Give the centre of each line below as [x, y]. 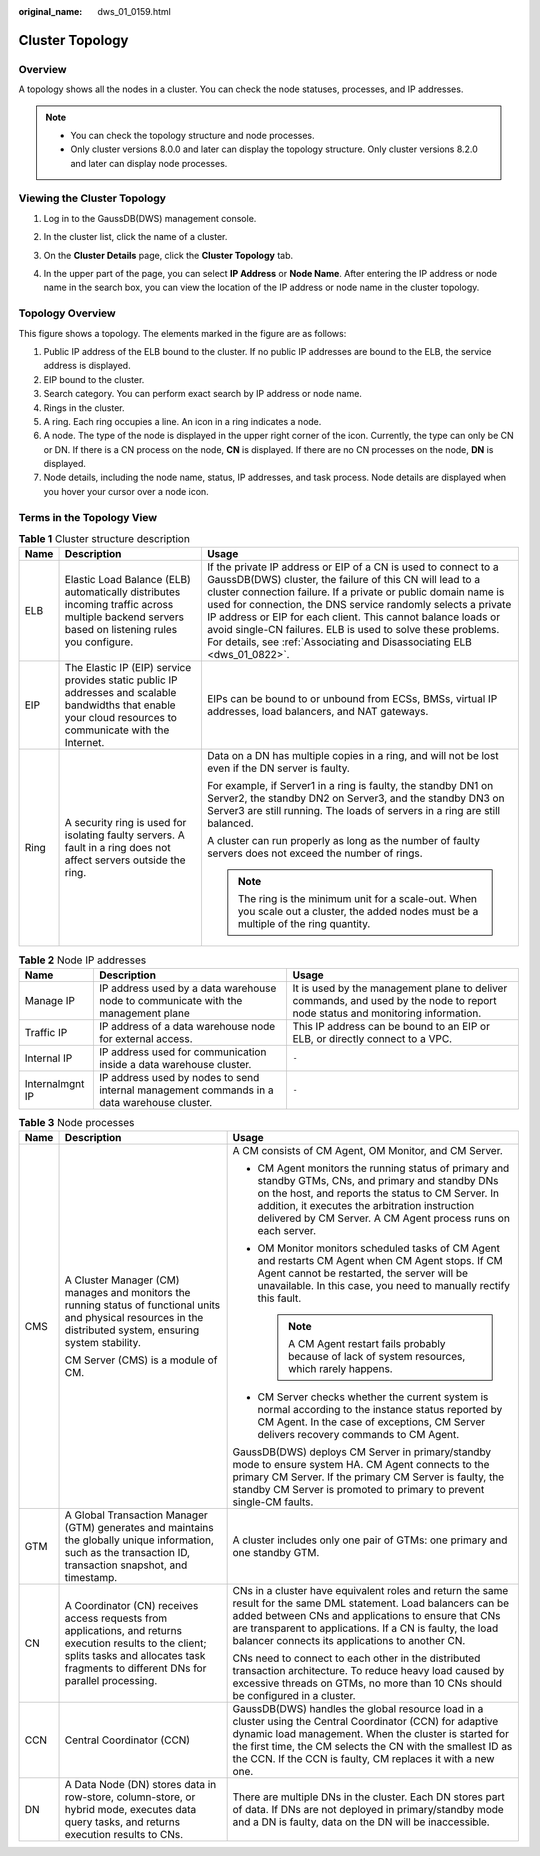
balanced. [230, 823]
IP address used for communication [182, 1052]
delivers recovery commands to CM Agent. [358, 1435]
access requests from [116, 1618]
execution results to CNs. [124, 1835]
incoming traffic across [119, 605]
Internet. [84, 743]
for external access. [146, 1038]
